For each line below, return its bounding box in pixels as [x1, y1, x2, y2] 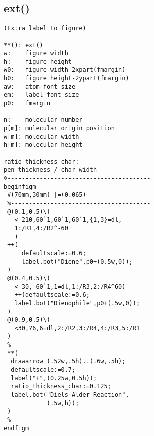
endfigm [4, 424, 29, 432]
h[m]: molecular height [4, 141, 83, 149]
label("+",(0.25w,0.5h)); [11, 374, 97, 382]
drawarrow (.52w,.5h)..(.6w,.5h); [11, 358, 126, 365]
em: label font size [4, 91, 79, 99]
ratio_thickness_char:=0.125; [11, 383, 111, 390]
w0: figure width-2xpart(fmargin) [4, 66, 126, 74]
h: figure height [4, 58, 72, 65]
